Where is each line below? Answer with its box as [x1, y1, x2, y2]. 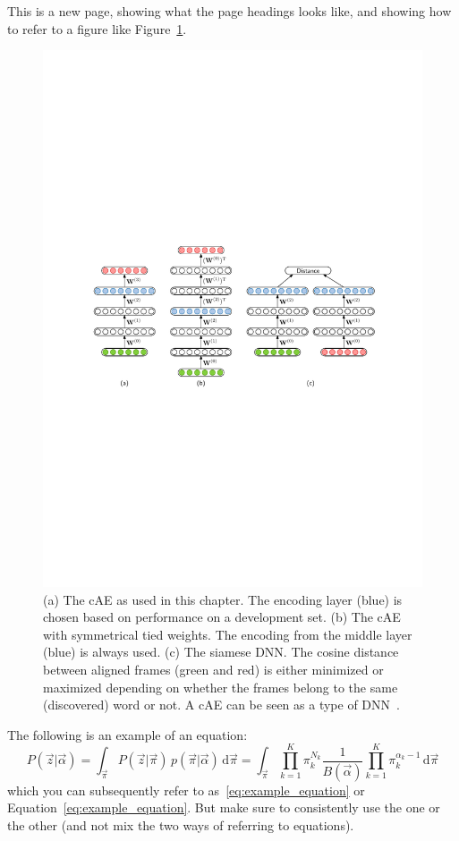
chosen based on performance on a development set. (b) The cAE [43, 607, 401, 626]
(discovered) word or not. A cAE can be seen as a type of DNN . [43, 695, 400, 714]
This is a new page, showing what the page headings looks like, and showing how [7, 2, 452, 20]
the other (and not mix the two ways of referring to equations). [7, 815, 354, 834]
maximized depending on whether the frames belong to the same [43, 677, 398, 696]
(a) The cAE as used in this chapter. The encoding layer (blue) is [43, 590, 403, 608]
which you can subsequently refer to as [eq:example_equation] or [7, 780, 365, 799]
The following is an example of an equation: [7, 725, 248, 743]
